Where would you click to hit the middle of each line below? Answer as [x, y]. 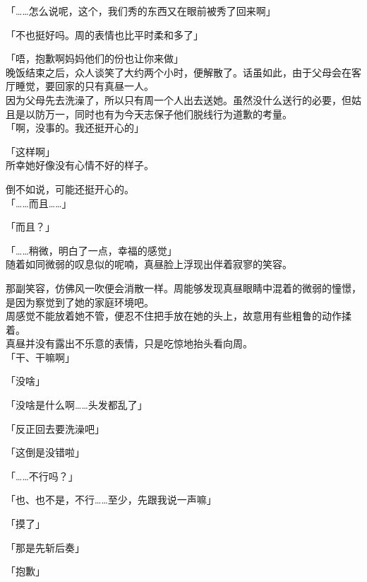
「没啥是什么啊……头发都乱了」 [77, 405]
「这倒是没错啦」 [45, 452]
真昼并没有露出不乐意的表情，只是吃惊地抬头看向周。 [129, 343]
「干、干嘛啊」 [40, 357]
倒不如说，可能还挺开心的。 [70, 188]
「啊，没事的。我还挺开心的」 [75, 128]
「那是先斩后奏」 [45, 547]
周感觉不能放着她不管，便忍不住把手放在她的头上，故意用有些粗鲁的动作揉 [179, 316]
